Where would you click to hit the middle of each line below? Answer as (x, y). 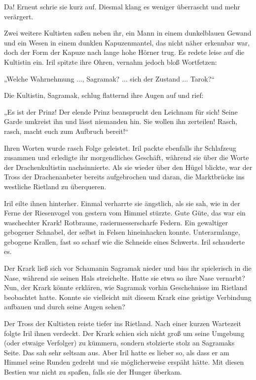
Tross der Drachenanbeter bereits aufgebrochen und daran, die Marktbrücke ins (124, 177)
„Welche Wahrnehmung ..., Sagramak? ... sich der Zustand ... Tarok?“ (109, 78)
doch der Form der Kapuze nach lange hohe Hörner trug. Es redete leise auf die (124, 52)
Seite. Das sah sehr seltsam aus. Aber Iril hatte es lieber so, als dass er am (117, 352)
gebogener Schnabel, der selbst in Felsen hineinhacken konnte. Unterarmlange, (122, 232)
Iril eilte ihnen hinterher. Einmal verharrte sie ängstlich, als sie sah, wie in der (122, 203)
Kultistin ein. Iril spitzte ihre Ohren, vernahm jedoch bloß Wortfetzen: (110, 62)
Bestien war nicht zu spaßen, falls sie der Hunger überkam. (93, 372)
